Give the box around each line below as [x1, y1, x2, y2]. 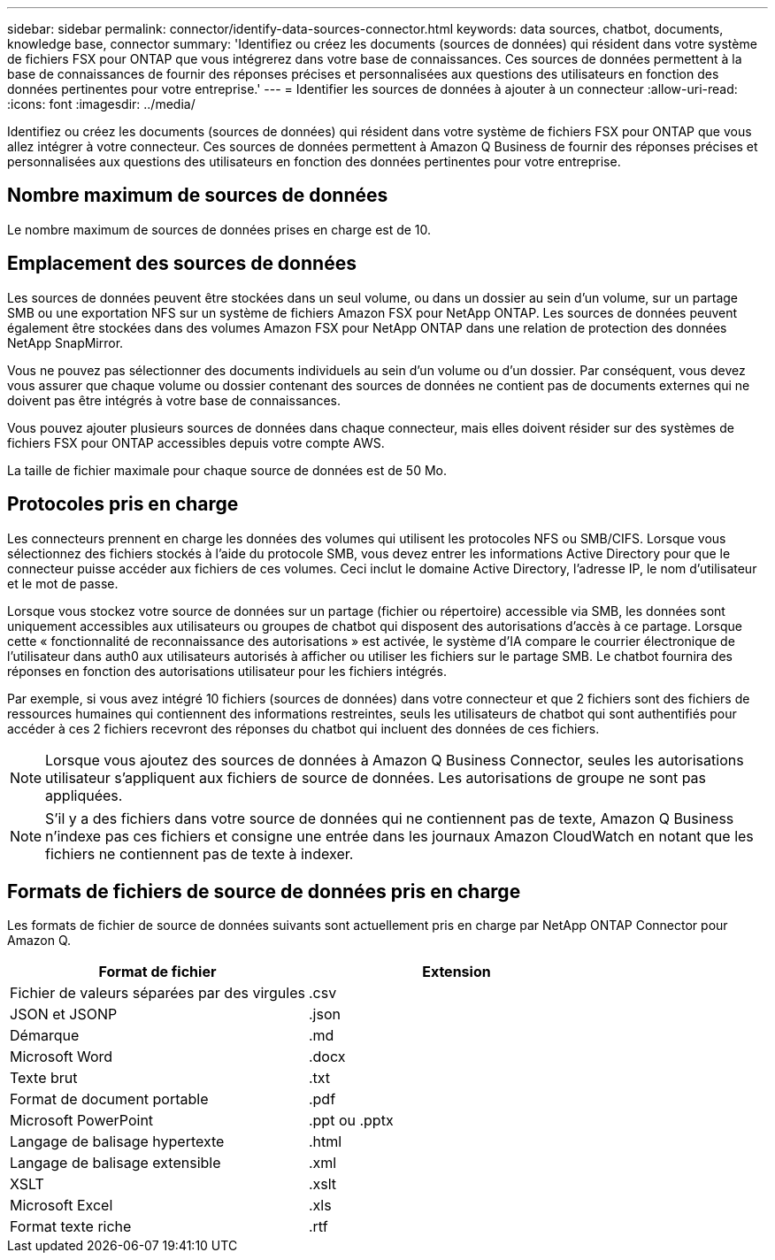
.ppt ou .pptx [308, 1111, 394, 1130]
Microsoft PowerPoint [10, 1111, 154, 1130]
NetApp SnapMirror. [7, 334, 124, 350]
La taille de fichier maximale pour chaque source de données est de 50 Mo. [7, 462, 448, 478]
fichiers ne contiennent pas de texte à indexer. [45, 844, 354, 863]
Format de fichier [98, 963, 217, 981]
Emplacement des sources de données [7, 252, 357, 275]
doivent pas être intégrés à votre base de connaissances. [7, 392, 341, 408]
